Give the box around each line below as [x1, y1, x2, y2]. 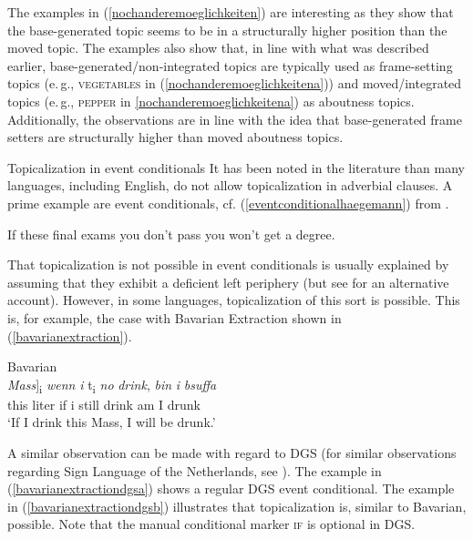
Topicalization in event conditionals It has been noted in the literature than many [7, 158, 465, 177]
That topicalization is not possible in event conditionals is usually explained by [7, 255, 449, 274]
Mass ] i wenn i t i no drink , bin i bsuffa [7, 374, 217, 396]
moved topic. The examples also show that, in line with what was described [7, 38, 429, 57]
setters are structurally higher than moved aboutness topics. [7, 127, 344, 147]
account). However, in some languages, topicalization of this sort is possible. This [7, 290, 460, 310]
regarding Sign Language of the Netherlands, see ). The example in [7, 461, 382, 480]
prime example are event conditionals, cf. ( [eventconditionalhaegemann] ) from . [7, 193, 449, 212]
